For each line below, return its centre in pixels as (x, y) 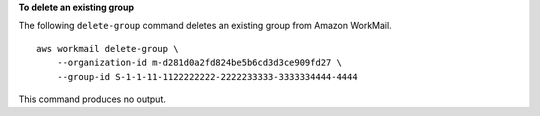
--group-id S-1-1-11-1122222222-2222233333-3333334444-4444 (207, 76)
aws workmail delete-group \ (107, 48)
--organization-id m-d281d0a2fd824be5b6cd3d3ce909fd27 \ (199, 63)
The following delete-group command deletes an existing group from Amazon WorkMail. (205, 26)
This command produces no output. (92, 99)
